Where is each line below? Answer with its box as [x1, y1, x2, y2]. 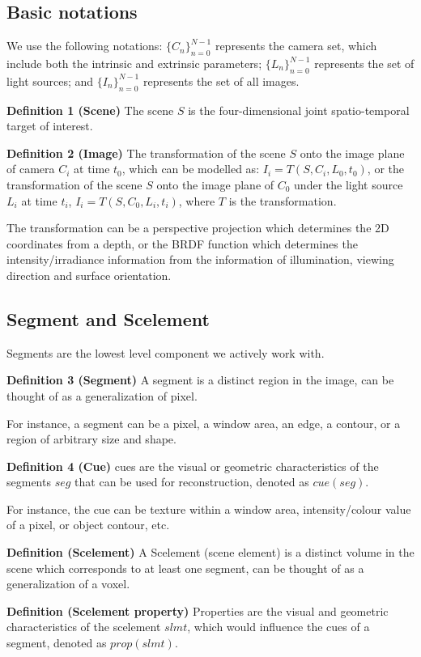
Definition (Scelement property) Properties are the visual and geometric [6, 602, 389, 619]
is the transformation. [228, 192, 337, 209]
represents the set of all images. [142, 72, 300, 89]
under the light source [294, 176, 403, 193]
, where [178, 192, 215, 209]
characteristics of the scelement [6, 618, 161, 635]
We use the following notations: [6, 37, 163, 54]
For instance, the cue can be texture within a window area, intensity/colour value [6, 500, 411, 517]
